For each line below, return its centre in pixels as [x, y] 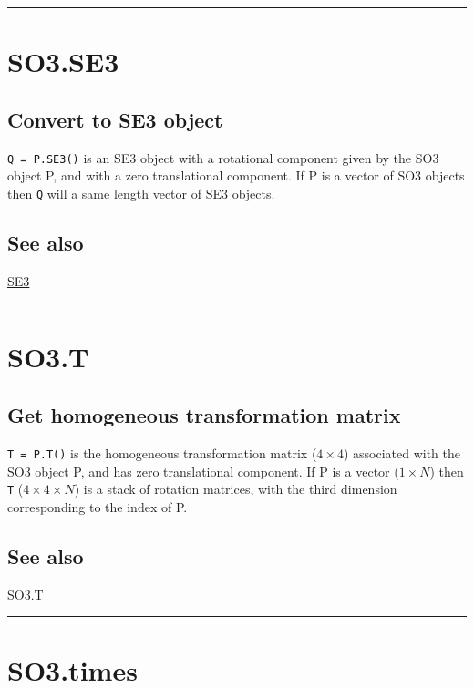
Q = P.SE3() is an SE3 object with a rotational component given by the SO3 [223, 157]
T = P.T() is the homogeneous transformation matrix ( [162, 452]
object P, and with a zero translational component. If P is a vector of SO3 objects [236, 175]
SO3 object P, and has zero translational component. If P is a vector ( [203, 471]
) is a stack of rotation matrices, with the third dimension [236, 489]
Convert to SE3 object [115, 119]
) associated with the [402, 452]
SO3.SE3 [63, 62]
